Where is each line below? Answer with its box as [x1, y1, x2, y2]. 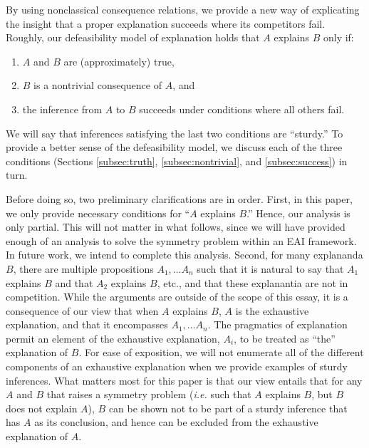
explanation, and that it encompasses [6, 317, 168, 332]
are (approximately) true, [63, 53, 175, 68]
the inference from [22, 101, 103, 116]
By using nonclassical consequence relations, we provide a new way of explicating [6, 2, 360, 16]
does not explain [6, 400, 78, 415]
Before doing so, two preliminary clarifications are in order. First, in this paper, [6, 191, 353, 206]
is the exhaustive [235, 303, 309, 318]
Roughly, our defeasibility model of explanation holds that [6, 30, 260, 45]
